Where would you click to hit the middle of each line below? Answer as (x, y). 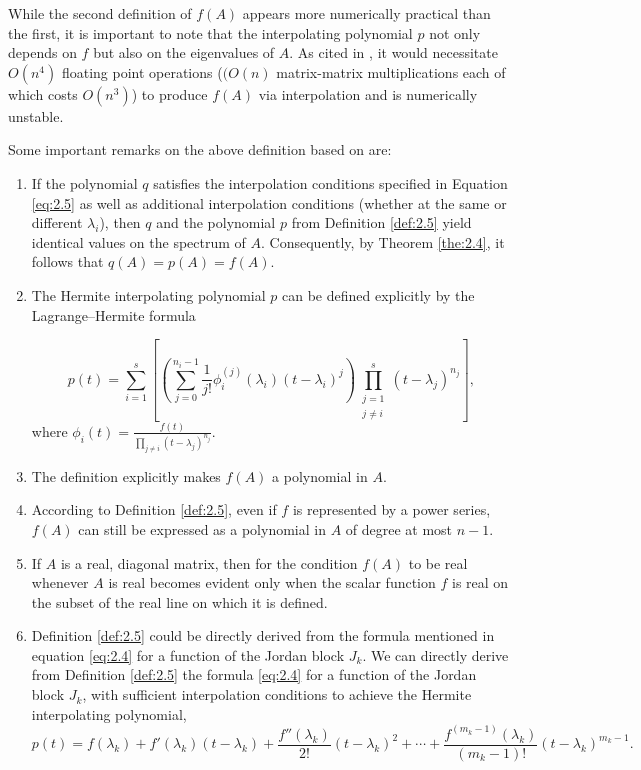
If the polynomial (84, 182)
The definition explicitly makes (126, 475)
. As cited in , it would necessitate (393, 52)
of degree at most (399, 528)
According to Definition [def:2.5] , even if (154, 509)
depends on (42, 52)
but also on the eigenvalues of (184, 52)
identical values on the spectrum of (138, 241)
